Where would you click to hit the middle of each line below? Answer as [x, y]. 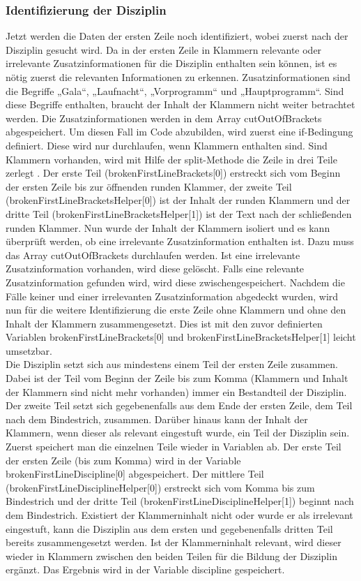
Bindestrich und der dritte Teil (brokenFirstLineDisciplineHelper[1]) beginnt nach [180, 501]
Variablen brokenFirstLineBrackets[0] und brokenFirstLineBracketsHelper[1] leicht [181, 337]
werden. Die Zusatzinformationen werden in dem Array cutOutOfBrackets [164, 118]
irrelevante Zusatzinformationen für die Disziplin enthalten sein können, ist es [171, 63]
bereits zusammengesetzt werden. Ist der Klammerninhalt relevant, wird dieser [174, 542]
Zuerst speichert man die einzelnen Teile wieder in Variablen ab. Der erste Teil [174, 447]
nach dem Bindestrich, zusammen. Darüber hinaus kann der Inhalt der [157, 419]
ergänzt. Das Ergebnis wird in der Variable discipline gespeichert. [145, 569]
